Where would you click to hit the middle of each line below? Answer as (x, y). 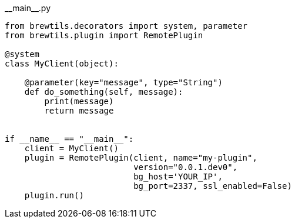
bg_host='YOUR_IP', (178, 177)
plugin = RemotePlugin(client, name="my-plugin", (141, 158)
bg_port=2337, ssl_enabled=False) (213, 186)
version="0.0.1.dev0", (186, 167)
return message (79, 111)
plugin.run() (54, 195)
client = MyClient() (71, 148)
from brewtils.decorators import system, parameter (126, 26)
